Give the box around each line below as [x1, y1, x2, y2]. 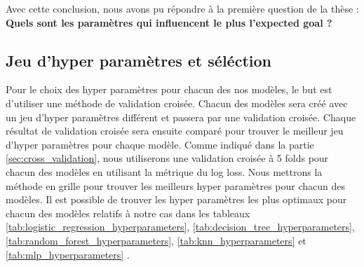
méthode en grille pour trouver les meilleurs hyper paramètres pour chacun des [6, 178, 346, 193]
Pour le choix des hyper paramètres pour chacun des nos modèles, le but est [6, 82, 332, 97]
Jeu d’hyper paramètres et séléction [6, 49, 271, 71]
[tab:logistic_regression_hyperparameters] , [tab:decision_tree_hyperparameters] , [6, 219, 355, 234]
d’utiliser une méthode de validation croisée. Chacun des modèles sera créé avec [6, 95, 348, 110]
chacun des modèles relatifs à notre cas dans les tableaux [6, 205, 250, 220]
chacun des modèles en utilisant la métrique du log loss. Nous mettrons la [6, 164, 323, 179]
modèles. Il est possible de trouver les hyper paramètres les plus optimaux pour [6, 192, 347, 207]
